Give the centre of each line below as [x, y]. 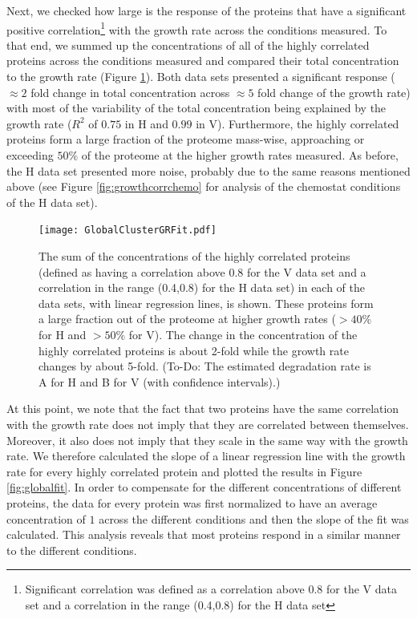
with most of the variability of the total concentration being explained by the [196, 108]
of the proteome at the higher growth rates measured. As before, [240, 155]
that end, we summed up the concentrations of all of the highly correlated [188, 45]
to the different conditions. [72, 550]
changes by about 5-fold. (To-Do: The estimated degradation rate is [205, 366]
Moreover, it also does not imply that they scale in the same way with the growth [207, 440]
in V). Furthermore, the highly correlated [298, 123]
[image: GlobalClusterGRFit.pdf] [128, 231]
